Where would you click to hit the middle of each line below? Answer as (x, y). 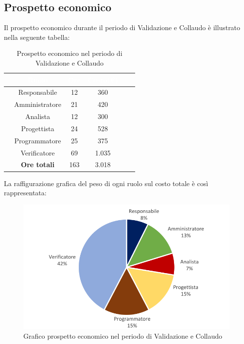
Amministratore (38, 104)
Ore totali (38, 164)
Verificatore (38, 152)
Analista (38, 116)
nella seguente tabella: (37, 37)
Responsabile (38, 92)
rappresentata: (25, 193)
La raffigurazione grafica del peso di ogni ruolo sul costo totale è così (106, 183)
